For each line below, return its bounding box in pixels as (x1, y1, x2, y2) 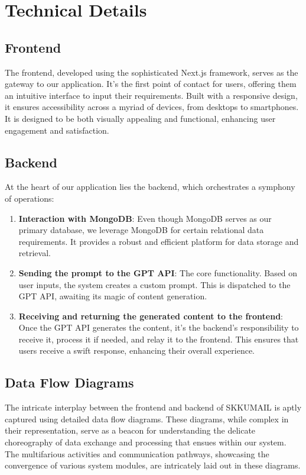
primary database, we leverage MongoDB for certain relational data (18, 224, 264, 236)
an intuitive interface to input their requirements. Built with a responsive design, (5, 89, 298, 101)
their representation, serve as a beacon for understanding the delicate (5, 424, 256, 437)
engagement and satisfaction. (5, 124, 109, 136)
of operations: (5, 192, 54, 204)
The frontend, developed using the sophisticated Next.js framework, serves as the (5, 66, 298, 78)
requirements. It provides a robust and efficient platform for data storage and (18, 235, 299, 247)
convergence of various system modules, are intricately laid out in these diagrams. (5, 459, 301, 471)
